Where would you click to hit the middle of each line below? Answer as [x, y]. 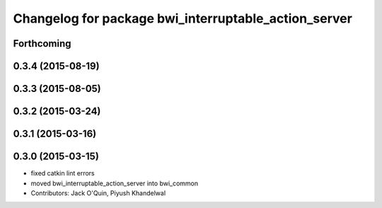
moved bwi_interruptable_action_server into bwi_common [115, 183]
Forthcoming [42, 44]
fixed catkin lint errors [63, 173]
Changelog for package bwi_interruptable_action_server [183, 18]
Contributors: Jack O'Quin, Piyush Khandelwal [98, 193]
